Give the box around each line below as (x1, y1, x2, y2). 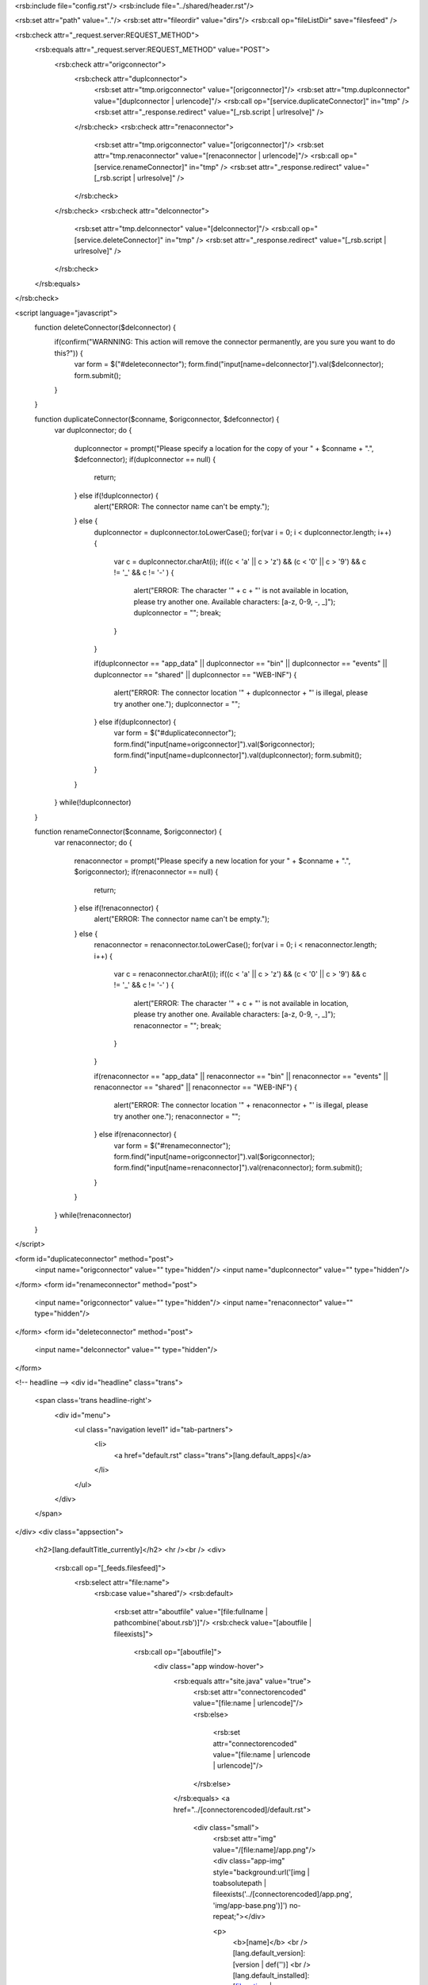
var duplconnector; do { (54, 426, 132, 435)
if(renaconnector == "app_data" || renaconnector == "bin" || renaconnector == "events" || (94, 1071, 388, 1081)
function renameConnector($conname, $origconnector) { (34, 827, 222, 837)
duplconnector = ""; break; (133, 608, 222, 618)
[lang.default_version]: (232, 1948, 306, 1958)
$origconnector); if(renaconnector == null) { (74, 867, 219, 877)
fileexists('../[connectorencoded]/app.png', (212, 1890, 353, 1899)
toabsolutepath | (212, 1878, 267, 1887)
